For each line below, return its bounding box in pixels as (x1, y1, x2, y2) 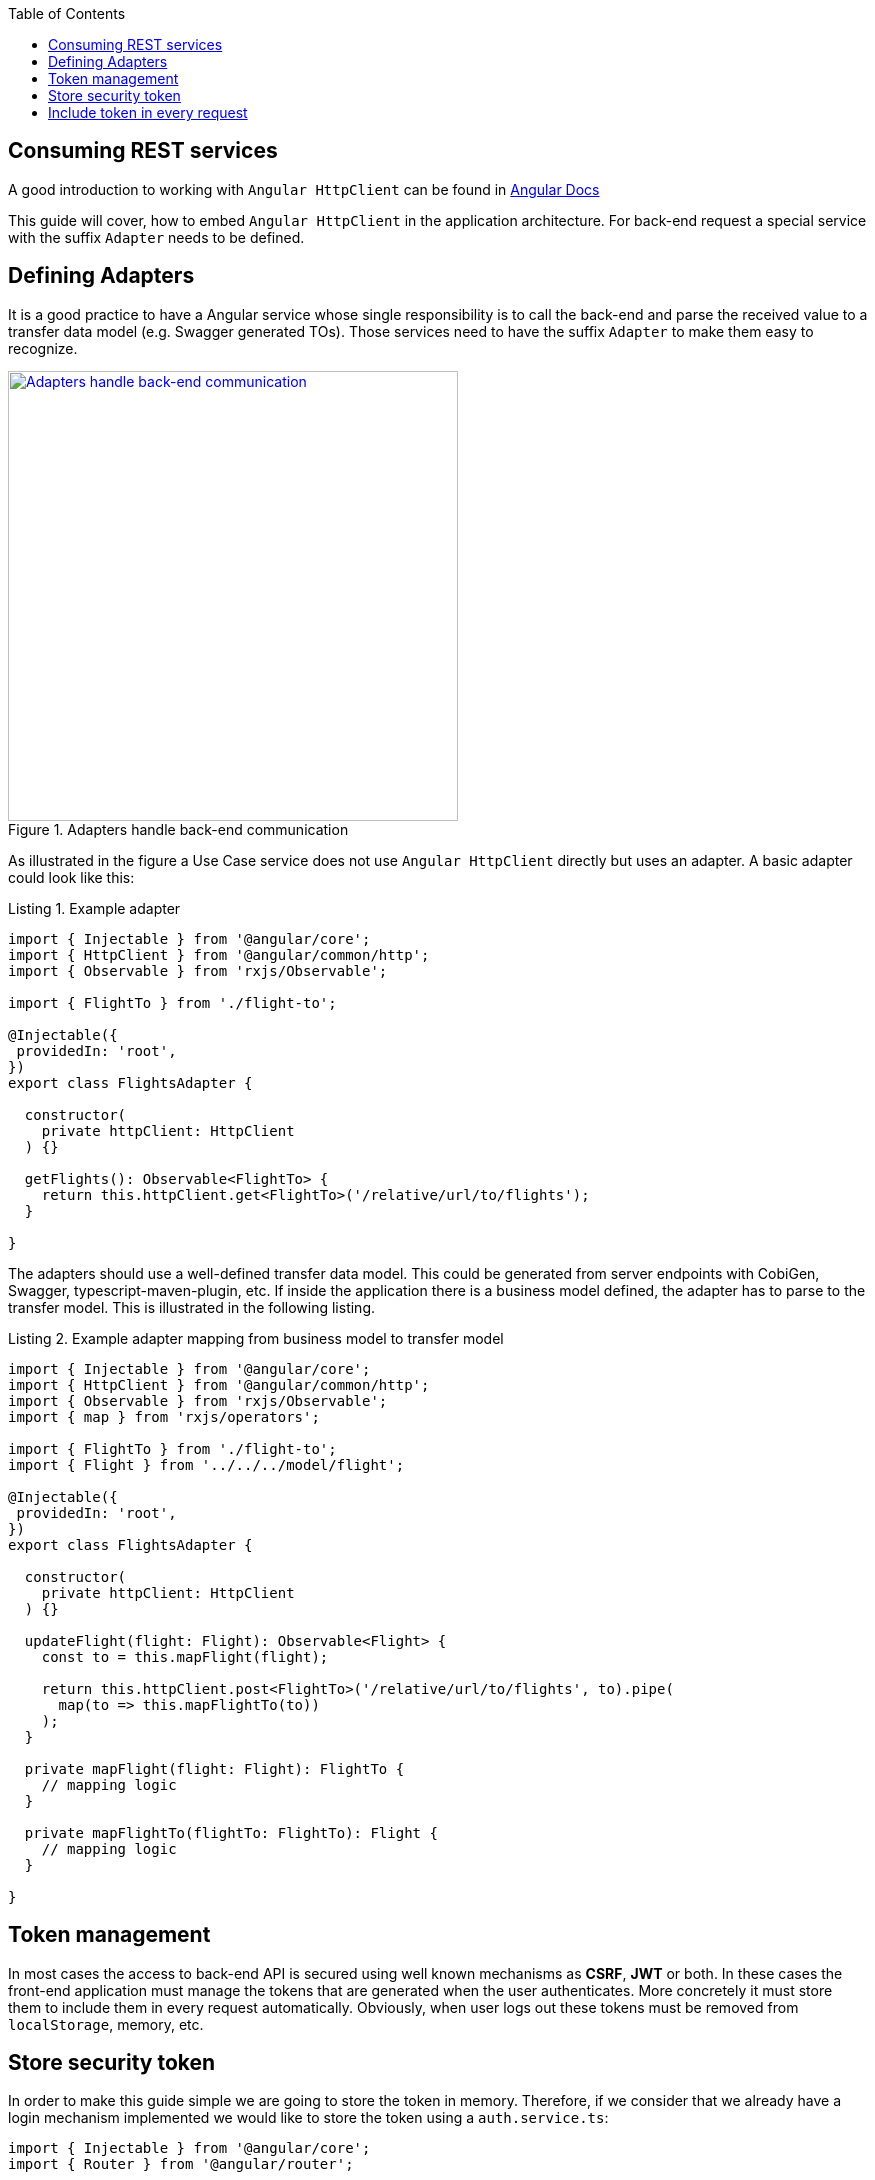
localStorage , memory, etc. (8, 2015, 204, 2033)
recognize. (8, 339, 78, 357)
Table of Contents (8, 5, 126, 22)
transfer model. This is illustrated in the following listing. (8, 1298, 376, 1316)
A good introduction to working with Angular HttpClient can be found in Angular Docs (8, 180, 600, 198)
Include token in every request (48, 104, 248, 121)
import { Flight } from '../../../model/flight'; (8, 1456, 405, 1473)
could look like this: (8, 868, 135, 886)
